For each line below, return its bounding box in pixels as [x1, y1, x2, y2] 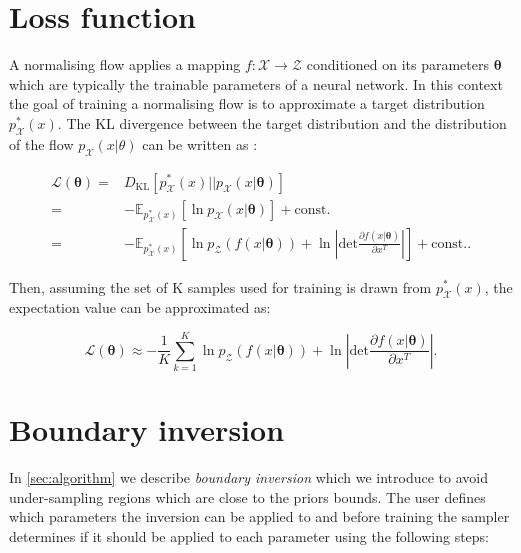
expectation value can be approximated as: [9, 297, 271, 318]
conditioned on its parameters [306, 54, 489, 75]
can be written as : [142, 133, 258, 154]
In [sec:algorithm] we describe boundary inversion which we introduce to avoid [9, 467, 489, 488]
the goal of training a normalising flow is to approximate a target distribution [9, 93, 485, 114]
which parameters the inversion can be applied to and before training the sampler [9, 506, 510, 527]
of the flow [9, 133, 74, 154]
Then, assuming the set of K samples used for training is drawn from [9, 276, 432, 297]
